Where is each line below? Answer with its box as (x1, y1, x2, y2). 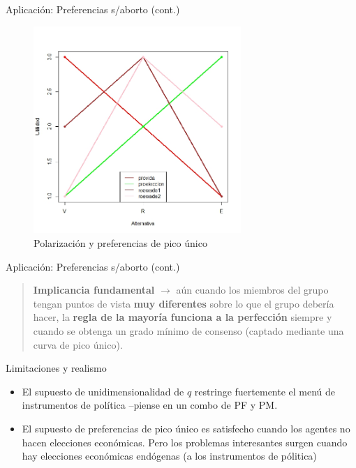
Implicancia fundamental (33, 282, 155, 297)
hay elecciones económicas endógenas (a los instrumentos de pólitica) (22, 448, 317, 463)
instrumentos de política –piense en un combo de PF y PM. (22, 398, 278, 412)
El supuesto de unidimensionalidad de (22, 384, 184, 398)
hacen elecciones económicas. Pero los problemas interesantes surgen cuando (22, 435, 348, 449)
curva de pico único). (33, 337, 123, 352)
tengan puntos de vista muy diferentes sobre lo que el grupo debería (33, 296, 334, 310)
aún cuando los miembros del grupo (176, 282, 329, 297)
